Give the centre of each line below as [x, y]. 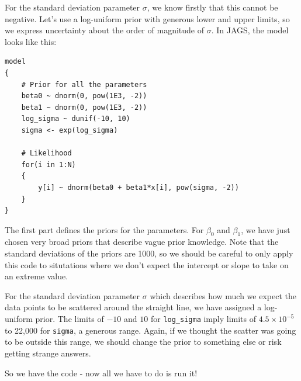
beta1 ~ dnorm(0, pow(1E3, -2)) [84, 107]
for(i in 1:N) [49, 164]
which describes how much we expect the [223, 295]
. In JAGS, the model [250, 30]
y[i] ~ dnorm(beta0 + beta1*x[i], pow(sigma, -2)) [139, 187]
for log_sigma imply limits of [203, 319]
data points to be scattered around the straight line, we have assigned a [133, 307]
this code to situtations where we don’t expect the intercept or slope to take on [147, 264]
